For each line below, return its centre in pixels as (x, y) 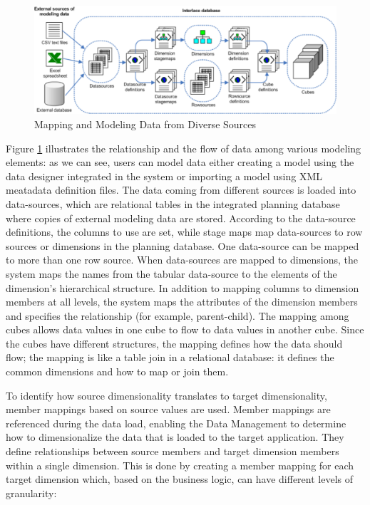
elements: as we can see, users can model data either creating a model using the (180, 162)
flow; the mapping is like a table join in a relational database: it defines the (170, 357)
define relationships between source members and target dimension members (173, 451)
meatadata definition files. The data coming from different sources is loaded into (181, 190)
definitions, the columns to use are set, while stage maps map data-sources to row (184, 232)
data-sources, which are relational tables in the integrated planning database (173, 203)
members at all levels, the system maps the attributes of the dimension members (182, 302)
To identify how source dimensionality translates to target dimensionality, (166, 395)
